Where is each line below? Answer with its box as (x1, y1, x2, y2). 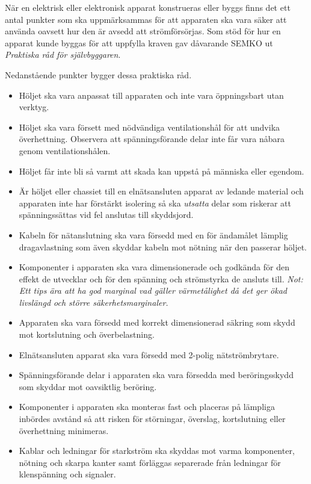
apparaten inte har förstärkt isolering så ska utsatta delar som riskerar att (19, 196, 292, 209)
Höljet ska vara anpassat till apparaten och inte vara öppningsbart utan (19, 88, 284, 101)
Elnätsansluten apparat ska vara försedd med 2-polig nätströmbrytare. (19, 348, 279, 361)
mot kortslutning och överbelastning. (19, 328, 155, 341)
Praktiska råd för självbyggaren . (5, 48, 121, 61)
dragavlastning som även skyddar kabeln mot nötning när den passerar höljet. (19, 240, 307, 253)
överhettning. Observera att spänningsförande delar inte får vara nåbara (19, 132, 285, 145)
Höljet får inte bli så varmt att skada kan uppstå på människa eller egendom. (19, 164, 304, 177)
